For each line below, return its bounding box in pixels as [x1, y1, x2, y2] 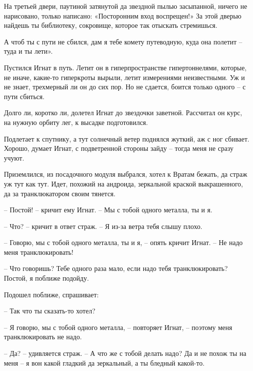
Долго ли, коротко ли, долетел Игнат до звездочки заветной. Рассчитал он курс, [4, 107, 242, 118]
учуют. [4, 152, 24, 163]
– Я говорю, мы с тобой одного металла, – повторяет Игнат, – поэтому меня [4, 322, 232, 332]
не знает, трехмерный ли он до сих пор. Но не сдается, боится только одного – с [4, 82, 246, 92]
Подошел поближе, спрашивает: [4, 289, 99, 299]
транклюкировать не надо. [4, 331, 82, 342]
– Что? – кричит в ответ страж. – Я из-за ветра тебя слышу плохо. [4, 221, 203, 231]
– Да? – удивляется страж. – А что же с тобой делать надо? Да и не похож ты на [4, 348, 247, 358]
